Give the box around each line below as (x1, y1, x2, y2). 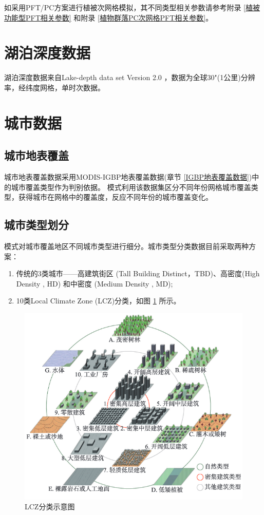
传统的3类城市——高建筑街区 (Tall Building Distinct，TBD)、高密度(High (16, 268, 260, 279)
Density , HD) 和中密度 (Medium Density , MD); (16, 278, 173, 289)
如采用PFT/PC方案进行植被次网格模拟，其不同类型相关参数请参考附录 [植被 (4, 2, 260, 12)
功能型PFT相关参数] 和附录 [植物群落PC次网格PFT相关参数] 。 (4, 12, 213, 23)
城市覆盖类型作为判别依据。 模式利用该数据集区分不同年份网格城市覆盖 (11, 181, 251, 192)
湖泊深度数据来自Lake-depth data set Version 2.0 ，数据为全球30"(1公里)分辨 (4, 72, 255, 83)
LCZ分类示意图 (25, 501, 75, 512)
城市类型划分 (4, 217, 69, 233)
